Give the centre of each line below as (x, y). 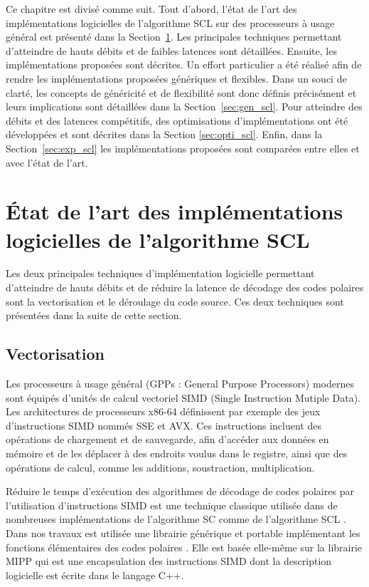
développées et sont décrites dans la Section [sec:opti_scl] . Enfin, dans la (164, 134)
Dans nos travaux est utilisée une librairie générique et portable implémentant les (183, 533)
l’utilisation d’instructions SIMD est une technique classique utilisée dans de (172, 505)
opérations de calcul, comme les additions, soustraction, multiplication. (160, 467)
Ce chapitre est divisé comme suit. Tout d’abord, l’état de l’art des (151, 9)
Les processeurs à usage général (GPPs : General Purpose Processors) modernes (180, 384)
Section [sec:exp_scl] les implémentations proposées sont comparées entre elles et (183, 148)
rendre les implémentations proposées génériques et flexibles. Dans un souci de (176, 78)
